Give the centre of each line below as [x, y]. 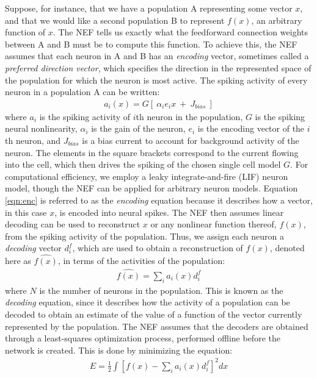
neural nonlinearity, [41, 128]
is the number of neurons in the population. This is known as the [161, 290]
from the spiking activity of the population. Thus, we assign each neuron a [144, 236]
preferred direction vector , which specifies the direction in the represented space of [158, 67]
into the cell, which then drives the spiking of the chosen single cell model [143, 164]
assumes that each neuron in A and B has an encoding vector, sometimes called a [157, 56]
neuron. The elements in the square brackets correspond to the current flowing [152, 152]
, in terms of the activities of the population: [141, 261]
